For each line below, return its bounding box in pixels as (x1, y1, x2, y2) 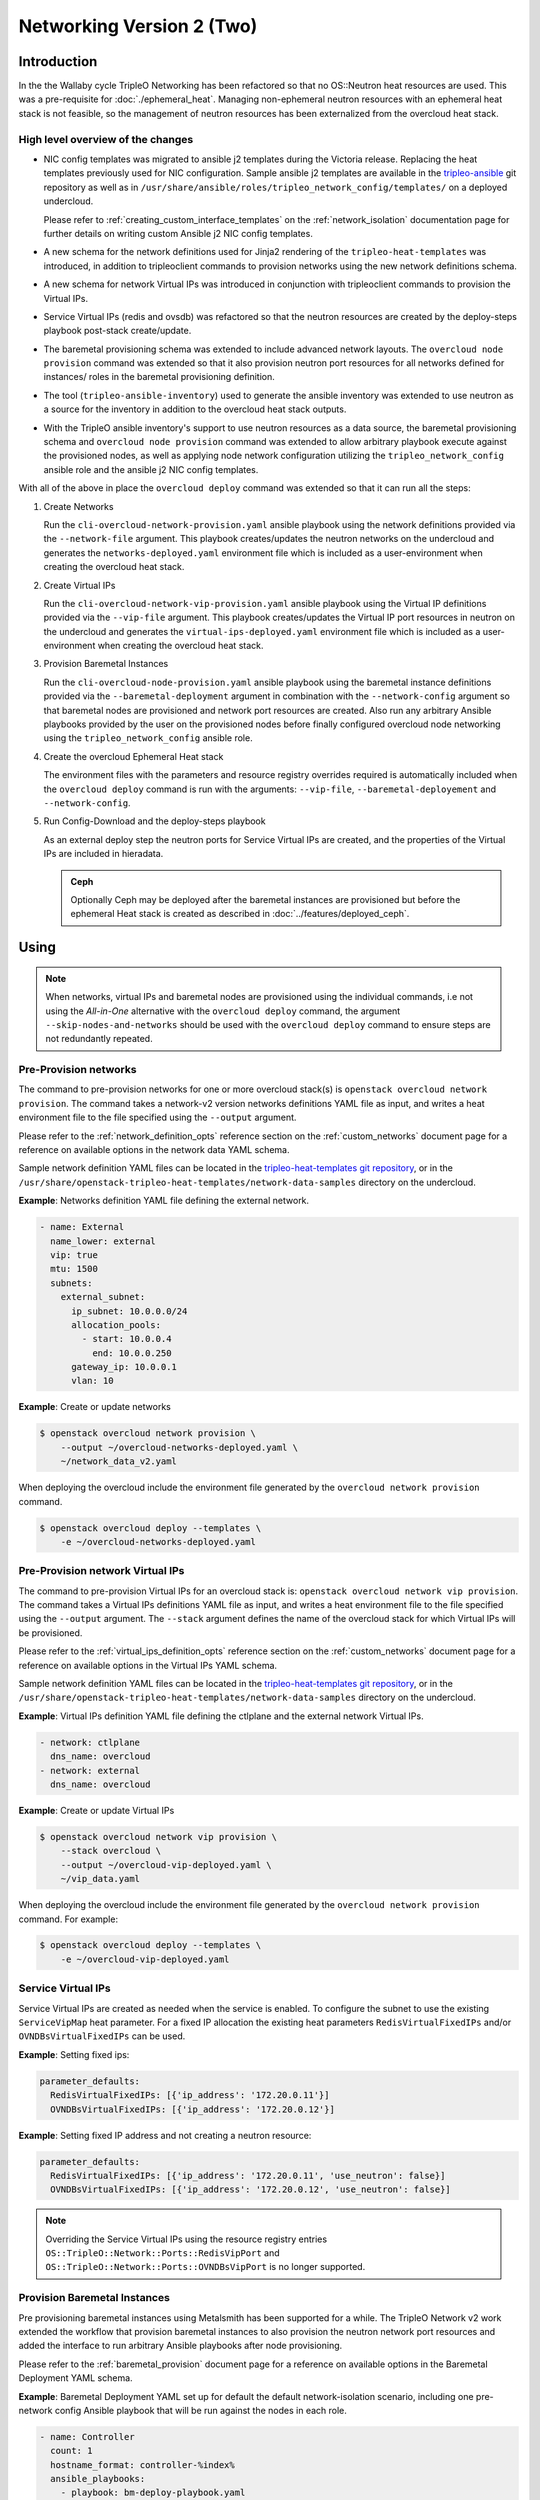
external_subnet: (60, 1291, 146, 1303)
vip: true (50, 1249, 99, 1260)
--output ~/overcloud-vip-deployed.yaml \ (60, 1859, 272, 1870)
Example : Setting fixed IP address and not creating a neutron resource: (18, 2129, 312, 2141)
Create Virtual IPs (43, 579, 116, 591)
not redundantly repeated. (45, 1033, 154, 1045)
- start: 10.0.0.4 (81, 1333, 172, 1345)
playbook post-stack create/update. (43, 325, 192, 337)
